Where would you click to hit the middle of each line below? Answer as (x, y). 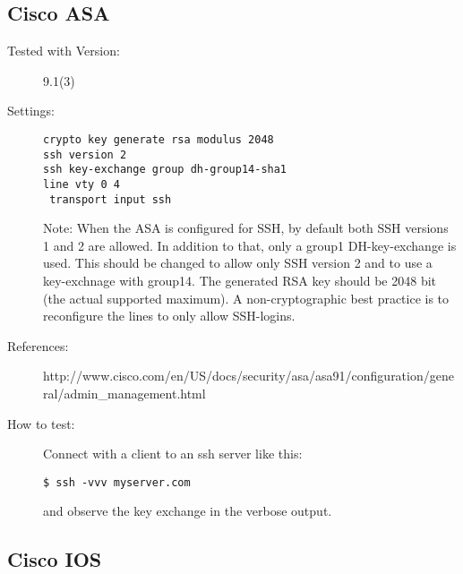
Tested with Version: (64, 51)
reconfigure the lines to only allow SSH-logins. (169, 316)
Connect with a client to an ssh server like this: (173, 454)
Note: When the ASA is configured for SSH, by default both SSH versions (246, 228)
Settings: (31, 111)
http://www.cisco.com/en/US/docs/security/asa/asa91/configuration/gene (249, 376)
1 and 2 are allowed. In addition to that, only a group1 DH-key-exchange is (250, 245)
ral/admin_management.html (124, 394)
